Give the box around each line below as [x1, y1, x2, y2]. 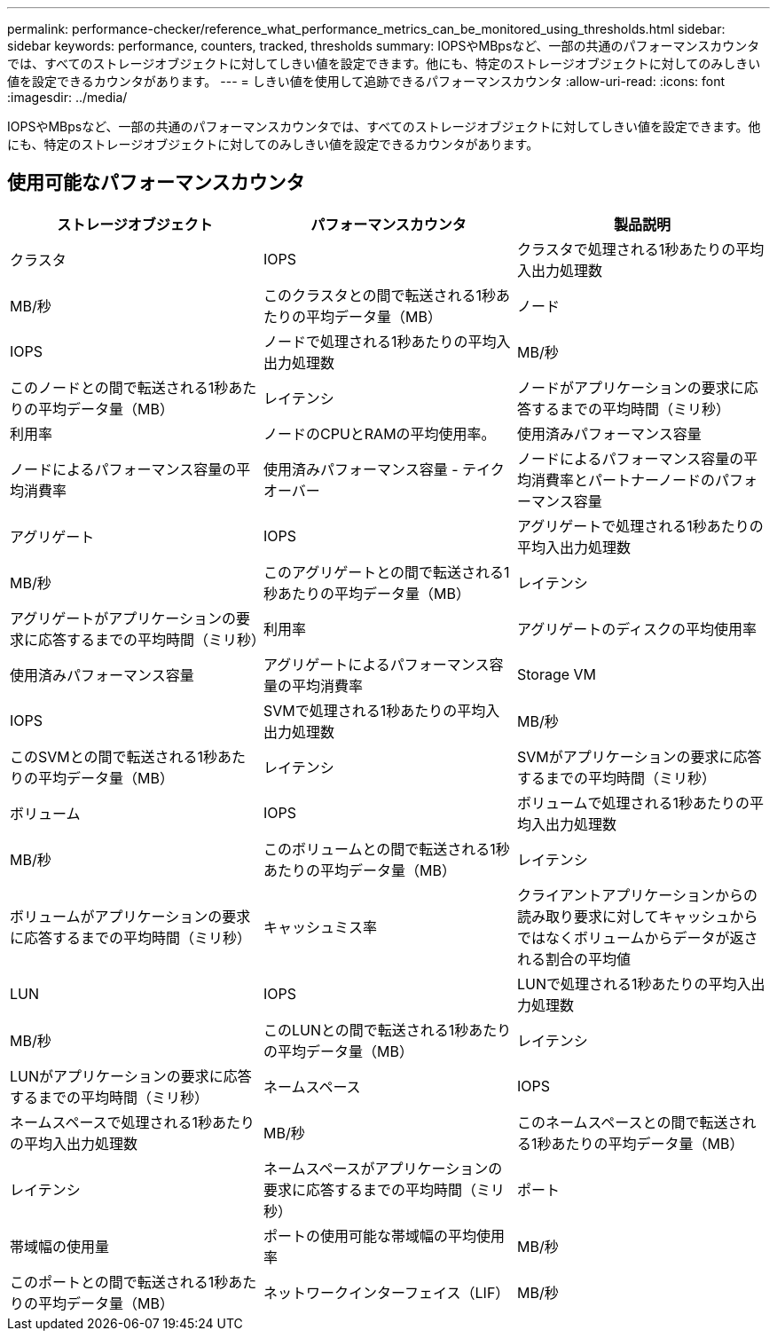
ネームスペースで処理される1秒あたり [10, 1113, 255, 1131]
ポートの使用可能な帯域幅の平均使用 [263, 1226, 505, 1245]
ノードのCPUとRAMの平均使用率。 [263, 424, 496, 443]
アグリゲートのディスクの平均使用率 [516, 619, 757, 638]
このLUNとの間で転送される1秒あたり [263, 1020, 512, 1039]
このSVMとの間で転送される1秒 [10, 747, 218, 766]
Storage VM [516, 665, 597, 683]
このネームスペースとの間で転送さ [516, 1113, 742, 1131]
